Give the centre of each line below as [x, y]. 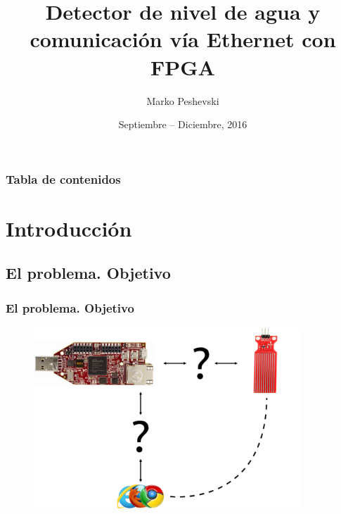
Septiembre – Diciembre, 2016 [183, 124]
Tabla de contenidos [63, 178]
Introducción [69, 228]
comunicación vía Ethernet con [183, 39]
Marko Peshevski [183, 100]
